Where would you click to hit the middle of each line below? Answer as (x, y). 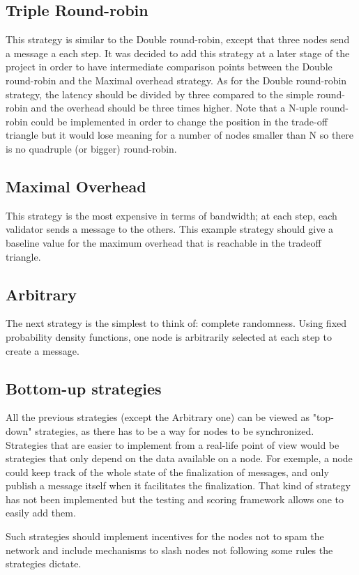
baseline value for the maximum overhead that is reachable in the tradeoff (163, 242)
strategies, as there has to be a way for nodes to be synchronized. (175, 430)
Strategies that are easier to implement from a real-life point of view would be (173, 444)
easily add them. (41, 513)
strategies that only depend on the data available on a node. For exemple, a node (179, 458)
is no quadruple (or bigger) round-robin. (91, 148)
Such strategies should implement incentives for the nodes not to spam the (165, 536)
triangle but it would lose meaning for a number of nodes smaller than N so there (180, 135)
